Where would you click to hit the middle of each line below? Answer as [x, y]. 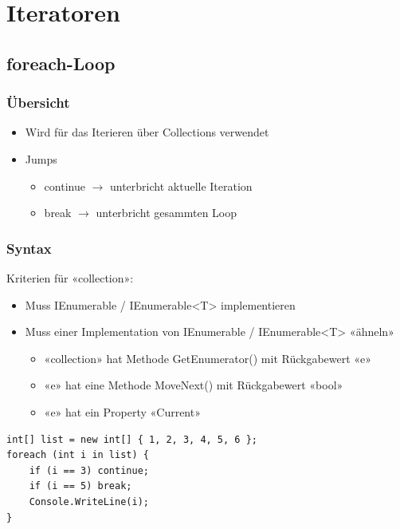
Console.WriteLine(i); [89, 501]
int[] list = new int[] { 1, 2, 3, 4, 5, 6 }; [132, 439]
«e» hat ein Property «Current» [122, 411]
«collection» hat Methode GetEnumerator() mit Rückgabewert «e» [208, 358]
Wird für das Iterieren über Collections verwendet [147, 132]
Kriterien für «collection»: [70, 277]
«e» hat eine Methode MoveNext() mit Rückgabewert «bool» [194, 385]
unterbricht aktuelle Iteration [181, 186]
